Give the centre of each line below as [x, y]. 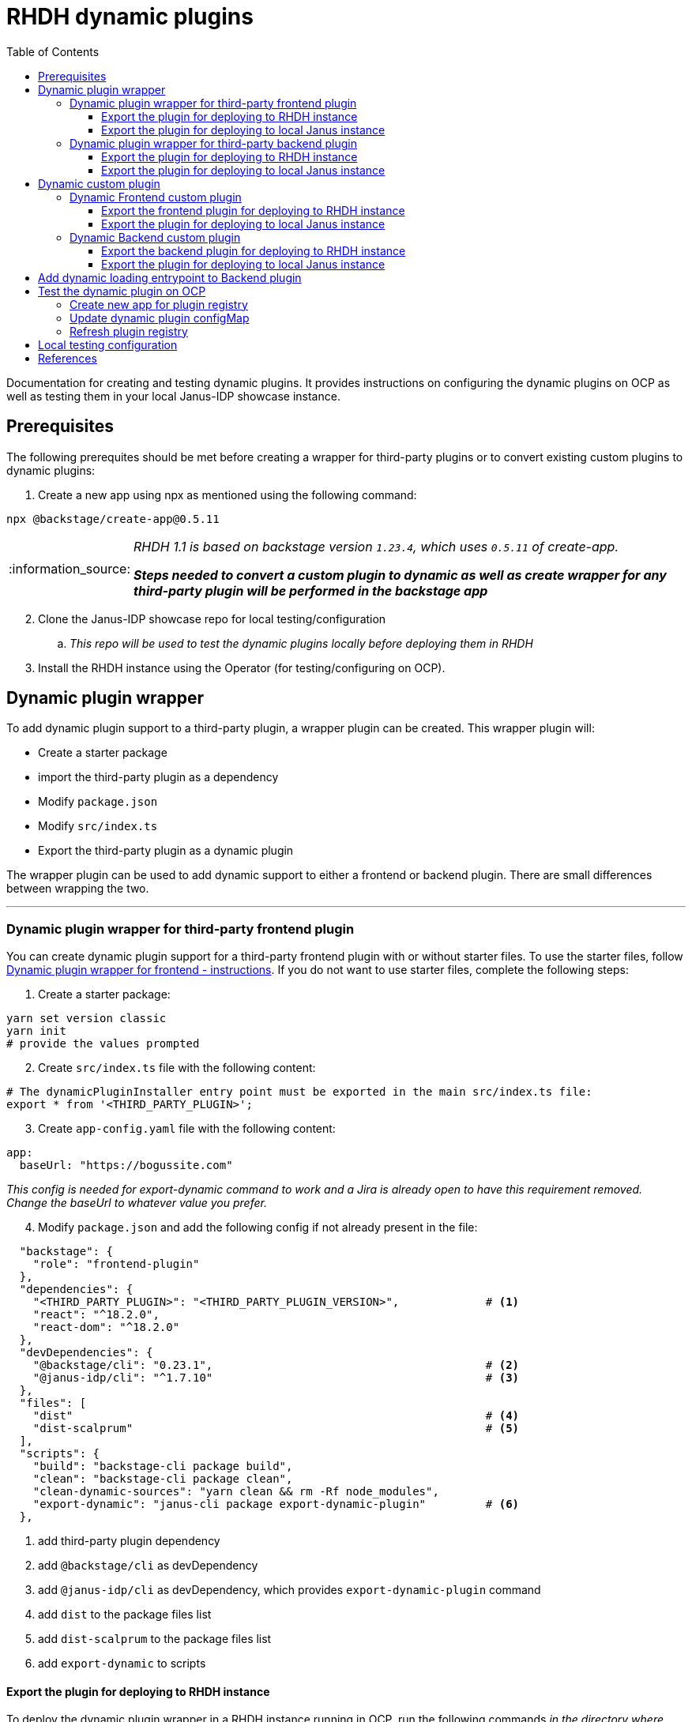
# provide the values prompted [103, 1044]
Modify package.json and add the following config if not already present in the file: [258, 1228]
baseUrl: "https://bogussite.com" [126, 1166]
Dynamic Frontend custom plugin [156, 197]
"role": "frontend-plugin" [116, 1264]
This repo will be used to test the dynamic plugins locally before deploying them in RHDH [301, 643]
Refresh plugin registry [129, 331]
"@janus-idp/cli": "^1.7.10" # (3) [276, 1378]
